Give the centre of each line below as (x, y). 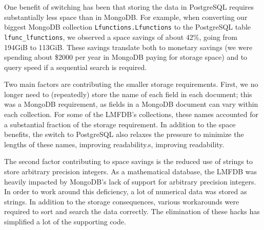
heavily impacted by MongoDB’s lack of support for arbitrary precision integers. (130, 181)
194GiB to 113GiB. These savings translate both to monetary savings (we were (128, 47)
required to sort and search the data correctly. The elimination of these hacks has (132, 211)
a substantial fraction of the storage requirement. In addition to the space (120, 124)
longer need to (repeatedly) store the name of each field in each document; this (128, 94)
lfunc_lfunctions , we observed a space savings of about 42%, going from (121, 37)
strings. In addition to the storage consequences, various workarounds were (122, 201)
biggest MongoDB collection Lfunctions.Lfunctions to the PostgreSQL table (128, 27)
